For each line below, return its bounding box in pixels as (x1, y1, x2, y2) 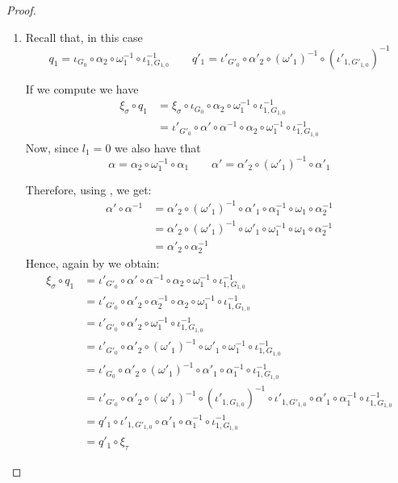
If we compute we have (25, 80, 139, 97)
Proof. (6, 2, 36, 18)
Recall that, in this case (25, 28, 143, 45)
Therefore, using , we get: (25, 181, 152, 198)
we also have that (115, 139, 201, 156)
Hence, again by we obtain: (25, 255, 160, 272)
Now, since (25, 139, 79, 156)
